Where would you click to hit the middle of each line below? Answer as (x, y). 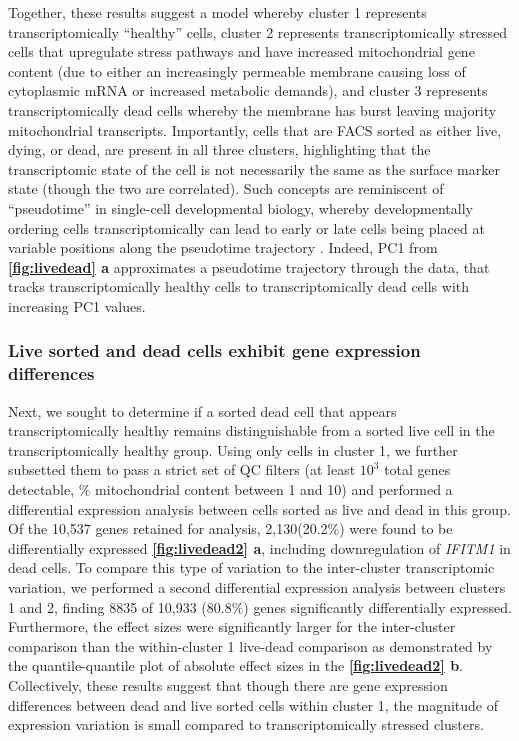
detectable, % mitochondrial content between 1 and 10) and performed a (230, 489)
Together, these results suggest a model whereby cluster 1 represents (217, 12)
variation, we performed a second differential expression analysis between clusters (257, 586)
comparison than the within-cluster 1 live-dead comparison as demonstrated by (250, 645)
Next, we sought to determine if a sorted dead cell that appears (202, 410)
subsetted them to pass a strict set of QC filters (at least (182, 469)
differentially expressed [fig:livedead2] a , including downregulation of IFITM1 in (259, 547)
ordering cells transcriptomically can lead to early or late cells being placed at (246, 227)
